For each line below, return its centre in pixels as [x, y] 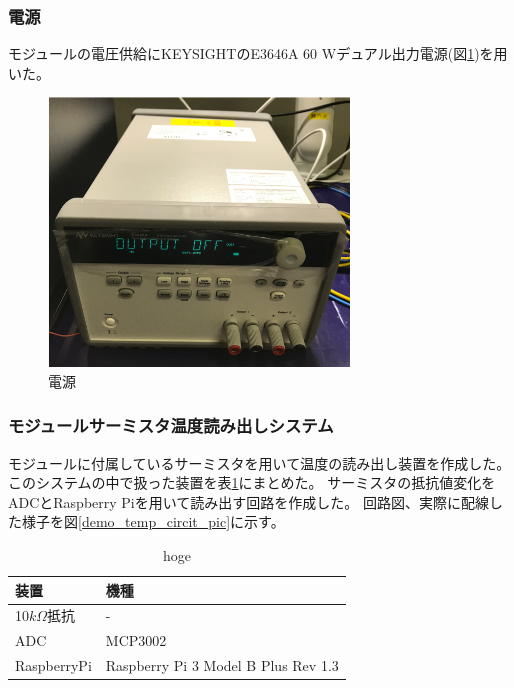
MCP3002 [136, 640]
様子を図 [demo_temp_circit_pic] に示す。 [153, 521]
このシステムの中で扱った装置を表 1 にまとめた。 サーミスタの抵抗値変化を [252, 482]
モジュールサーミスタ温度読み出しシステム [171, 425]
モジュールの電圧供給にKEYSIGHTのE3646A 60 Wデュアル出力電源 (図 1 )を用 [258, 53]
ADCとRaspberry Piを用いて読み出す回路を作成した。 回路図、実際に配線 [248, 501]
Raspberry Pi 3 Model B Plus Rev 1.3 [222, 665]
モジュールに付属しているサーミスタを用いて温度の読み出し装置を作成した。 [259, 462]
